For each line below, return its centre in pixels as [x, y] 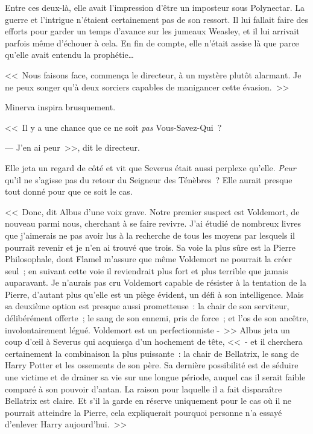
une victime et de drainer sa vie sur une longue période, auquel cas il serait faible [155, 377]
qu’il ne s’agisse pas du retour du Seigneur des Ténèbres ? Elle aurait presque [149, 179]
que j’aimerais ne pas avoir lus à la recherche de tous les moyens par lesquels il [150, 235]
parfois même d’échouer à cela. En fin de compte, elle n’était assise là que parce [152, 42]
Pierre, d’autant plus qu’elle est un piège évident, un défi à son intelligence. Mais [154, 294]
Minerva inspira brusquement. [60, 107]
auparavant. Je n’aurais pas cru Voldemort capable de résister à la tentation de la [156, 282]
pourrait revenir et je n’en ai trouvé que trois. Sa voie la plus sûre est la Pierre [150, 247]
